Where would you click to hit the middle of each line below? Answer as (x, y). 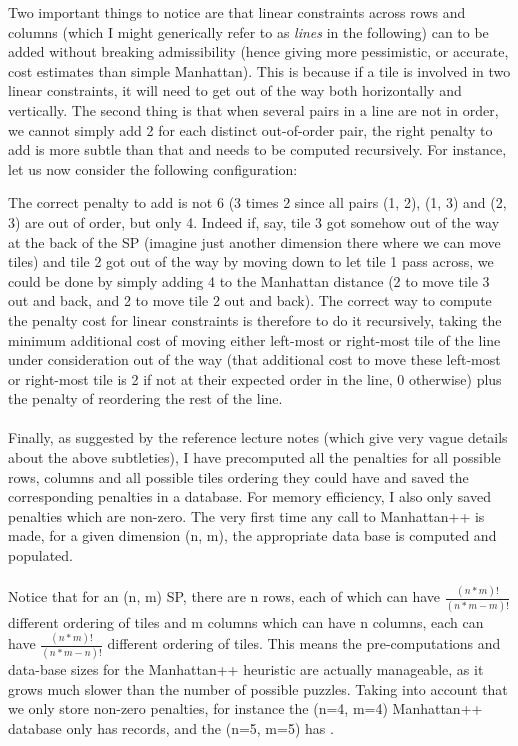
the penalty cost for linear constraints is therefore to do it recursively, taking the (255, 319)
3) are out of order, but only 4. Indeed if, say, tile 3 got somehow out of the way (254, 221)
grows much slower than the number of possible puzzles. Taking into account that (258, 688)
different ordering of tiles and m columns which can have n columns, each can (246, 621)
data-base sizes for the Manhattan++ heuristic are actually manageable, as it (246, 669)
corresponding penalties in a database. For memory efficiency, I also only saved (249, 496)
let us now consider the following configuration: (153, 168)
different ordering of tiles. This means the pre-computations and (304, 643)
